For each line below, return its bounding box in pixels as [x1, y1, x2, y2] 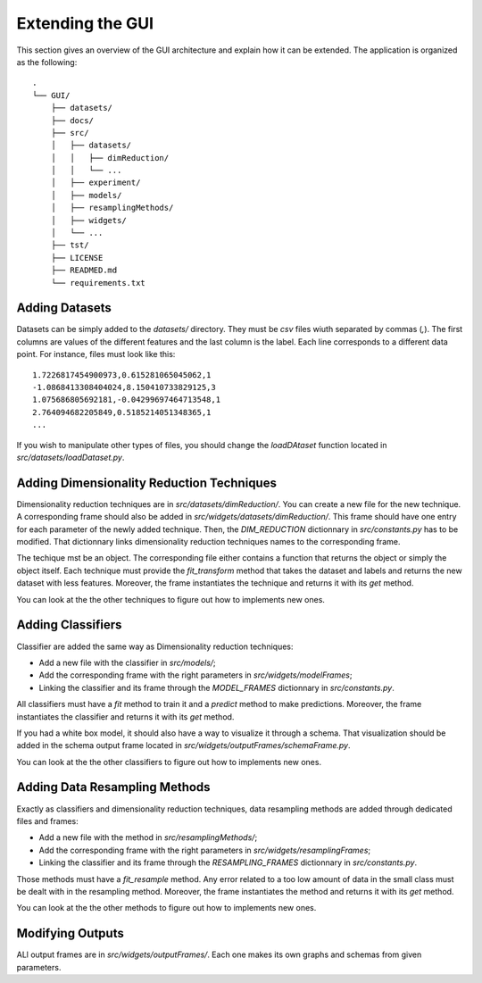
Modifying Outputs [16, 926, 124, 941]
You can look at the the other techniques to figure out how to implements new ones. [16, 594, 326, 604]
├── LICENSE [50, 253, 104, 262]
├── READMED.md [50, 265, 118, 276]
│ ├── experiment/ [50, 178, 141, 187]
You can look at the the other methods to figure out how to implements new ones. [16, 903, 317, 913]
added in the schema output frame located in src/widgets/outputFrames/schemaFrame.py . [16, 740, 351, 751]
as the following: [16, 56, 78, 67]
